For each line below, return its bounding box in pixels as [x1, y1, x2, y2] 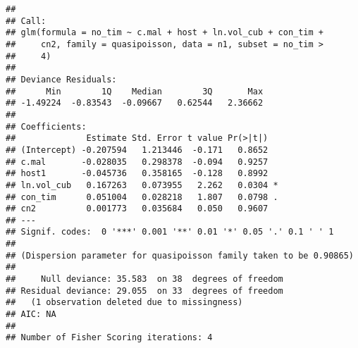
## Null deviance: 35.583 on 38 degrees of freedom [6, 274, 283, 285]
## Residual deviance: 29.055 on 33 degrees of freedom [6, 285, 283, 296]
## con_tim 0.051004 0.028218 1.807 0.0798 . [6, 192, 278, 202]
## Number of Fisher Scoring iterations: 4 [6, 333, 213, 343]
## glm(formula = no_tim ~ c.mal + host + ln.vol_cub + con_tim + [6, 27, 324, 38]
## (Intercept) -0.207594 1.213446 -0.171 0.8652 [6, 144, 268, 155]
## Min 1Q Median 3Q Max [6, 86, 264, 97]
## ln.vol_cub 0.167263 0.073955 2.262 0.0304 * [6, 180, 278, 190]
